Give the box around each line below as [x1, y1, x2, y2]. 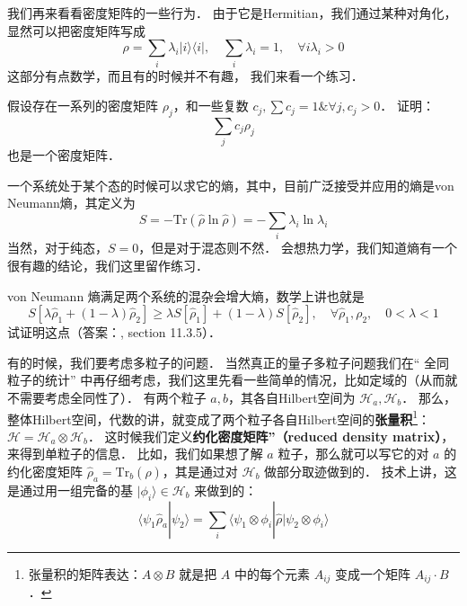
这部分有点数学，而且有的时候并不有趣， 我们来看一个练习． [7, 66, 364, 85]
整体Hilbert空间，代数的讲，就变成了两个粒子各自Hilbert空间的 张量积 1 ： [7, 406, 431, 428]
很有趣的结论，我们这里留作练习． [7, 255, 208, 274]
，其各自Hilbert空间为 [227, 388, 356, 406]
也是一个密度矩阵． [7, 146, 120, 165]
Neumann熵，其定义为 [7, 193, 136, 212]
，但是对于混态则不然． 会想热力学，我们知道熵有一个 [138, 238, 457, 257]
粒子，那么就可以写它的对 [278, 444, 429, 463]
